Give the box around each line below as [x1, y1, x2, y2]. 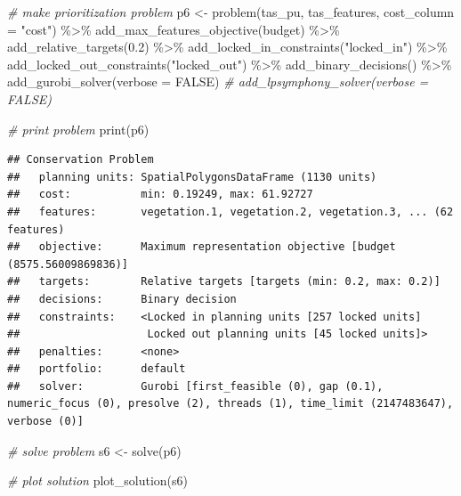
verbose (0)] [7, 415, 84, 428]
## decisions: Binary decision [7, 292, 237, 305]
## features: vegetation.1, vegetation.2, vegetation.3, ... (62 [7, 205, 454, 218]
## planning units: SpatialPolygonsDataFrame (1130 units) [7, 170, 377, 183]
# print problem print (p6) [7, 119, 150, 138]
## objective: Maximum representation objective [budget [7, 240, 396, 254]
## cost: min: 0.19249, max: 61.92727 [7, 188, 313, 201]
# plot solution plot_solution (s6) [7, 471, 188, 490]
